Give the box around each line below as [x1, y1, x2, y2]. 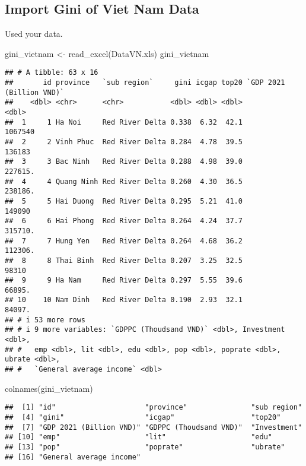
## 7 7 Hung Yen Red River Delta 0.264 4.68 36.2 [5, 236, 243, 245]
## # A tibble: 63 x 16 [5, 68, 98, 77]
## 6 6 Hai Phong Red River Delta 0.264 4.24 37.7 [5, 217, 243, 226]
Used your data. [5, 27, 63, 40]
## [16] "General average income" [5, 452, 141, 461]
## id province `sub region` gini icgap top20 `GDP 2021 [5, 78, 285, 87]
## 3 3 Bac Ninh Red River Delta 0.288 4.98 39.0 [5, 157, 243, 166]
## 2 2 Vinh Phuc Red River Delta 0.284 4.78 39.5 [5, 137, 243, 146]
